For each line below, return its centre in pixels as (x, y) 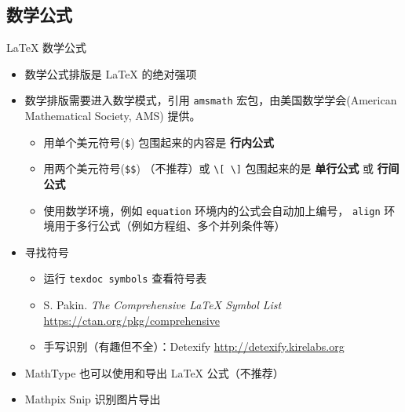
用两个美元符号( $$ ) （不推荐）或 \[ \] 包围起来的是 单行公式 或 (208, 168)
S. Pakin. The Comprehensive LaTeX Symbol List (162, 305)
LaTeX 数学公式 (47, 47)
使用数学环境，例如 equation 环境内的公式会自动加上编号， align (212, 210)
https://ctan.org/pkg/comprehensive (131, 320)
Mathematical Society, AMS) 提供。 (113, 116)
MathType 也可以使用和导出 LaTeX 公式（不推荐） (154, 372)
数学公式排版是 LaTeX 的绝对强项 (111, 73)
